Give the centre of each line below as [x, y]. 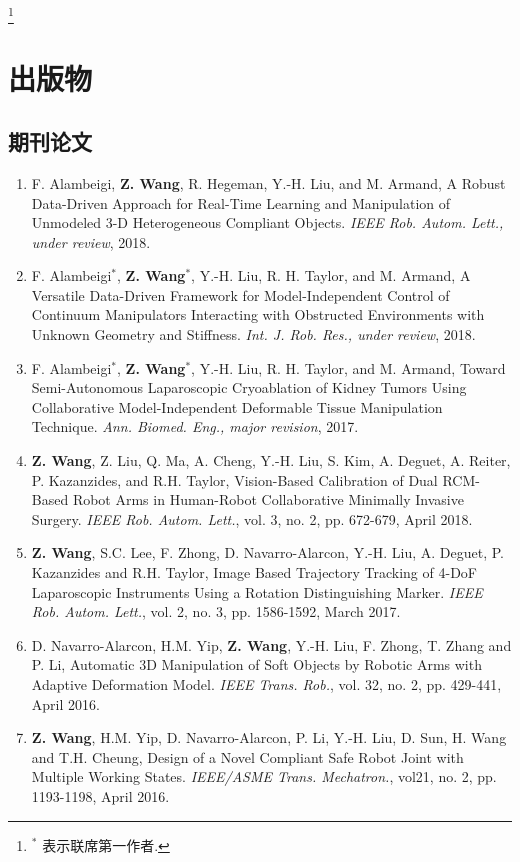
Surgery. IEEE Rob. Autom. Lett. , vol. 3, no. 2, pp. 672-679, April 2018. [252, 518]
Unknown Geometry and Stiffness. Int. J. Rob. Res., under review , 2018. [253, 334]
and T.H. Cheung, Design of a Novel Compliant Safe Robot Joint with [247, 756]
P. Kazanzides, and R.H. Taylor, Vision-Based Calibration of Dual [234, 479]
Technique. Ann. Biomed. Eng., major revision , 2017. [195, 426]
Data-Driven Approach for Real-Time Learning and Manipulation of [241, 202]
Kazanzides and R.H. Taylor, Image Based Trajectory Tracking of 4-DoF [254, 572]
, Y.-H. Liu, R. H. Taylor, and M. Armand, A [331, 275]
